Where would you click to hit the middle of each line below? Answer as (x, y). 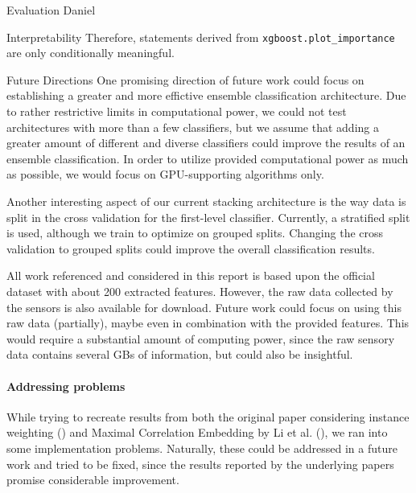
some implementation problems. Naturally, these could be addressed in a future (202, 448)
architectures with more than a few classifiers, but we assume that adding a (193, 127)
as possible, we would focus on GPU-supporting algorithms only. (165, 174)
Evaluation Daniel (51, 10)
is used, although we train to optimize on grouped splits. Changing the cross (195, 233)
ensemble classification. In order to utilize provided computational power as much (208, 158)
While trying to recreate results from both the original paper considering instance (208, 416)
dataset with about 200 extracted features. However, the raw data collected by (200, 291)
